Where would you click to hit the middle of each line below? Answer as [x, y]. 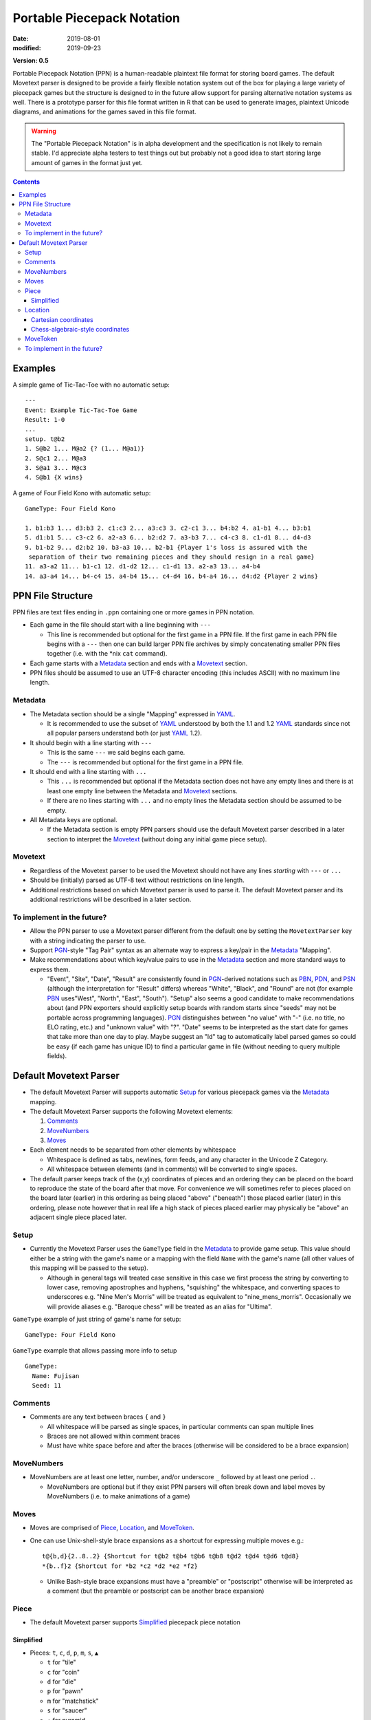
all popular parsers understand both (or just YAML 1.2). [125, 733]
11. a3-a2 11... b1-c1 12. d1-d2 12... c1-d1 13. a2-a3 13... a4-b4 [143, 567]
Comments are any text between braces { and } [98, 1417]
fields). [57, 1056]
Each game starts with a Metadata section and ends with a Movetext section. [139, 663]
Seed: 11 [47, 1386]
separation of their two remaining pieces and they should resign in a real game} [172, 557]
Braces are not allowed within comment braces [114, 1436]
